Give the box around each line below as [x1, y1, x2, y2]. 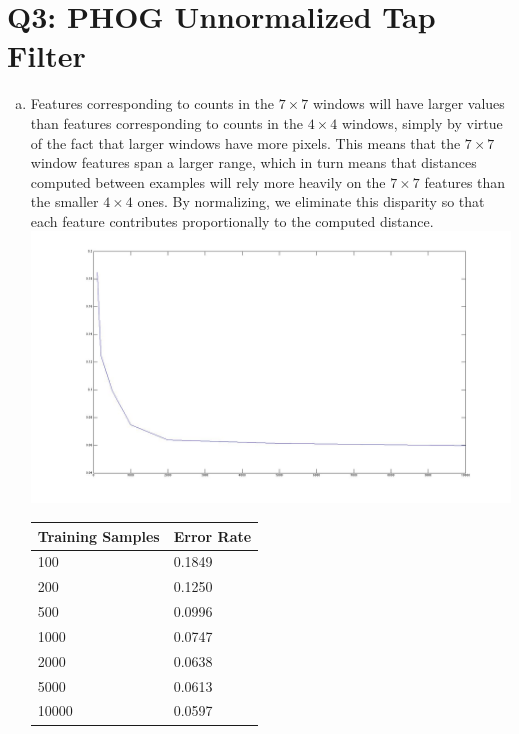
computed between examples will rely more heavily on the [30, 171, 386, 192]
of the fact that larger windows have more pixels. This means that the [30, 132, 461, 153]
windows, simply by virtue [341, 112, 503, 133]
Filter [7, 35, 86, 76]
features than [424, 171, 506, 192]
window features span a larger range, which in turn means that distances [30, 152, 477, 173]
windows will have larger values [312, 93, 505, 114]
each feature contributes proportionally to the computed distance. [30, 210, 434, 231]
